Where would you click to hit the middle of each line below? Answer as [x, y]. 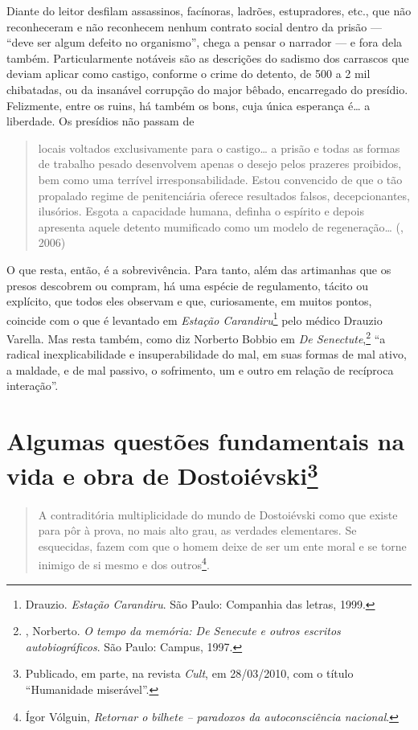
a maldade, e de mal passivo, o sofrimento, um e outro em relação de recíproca [200, 369]
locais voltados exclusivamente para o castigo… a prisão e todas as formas [219, 148]
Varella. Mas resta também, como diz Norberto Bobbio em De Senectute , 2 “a [196, 337]
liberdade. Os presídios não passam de [100, 121]
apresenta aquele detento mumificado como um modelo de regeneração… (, [221, 226]
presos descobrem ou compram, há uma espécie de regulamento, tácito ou [187, 285]
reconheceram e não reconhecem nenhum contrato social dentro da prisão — [195, 26]
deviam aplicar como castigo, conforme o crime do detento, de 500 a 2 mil [189, 74]
